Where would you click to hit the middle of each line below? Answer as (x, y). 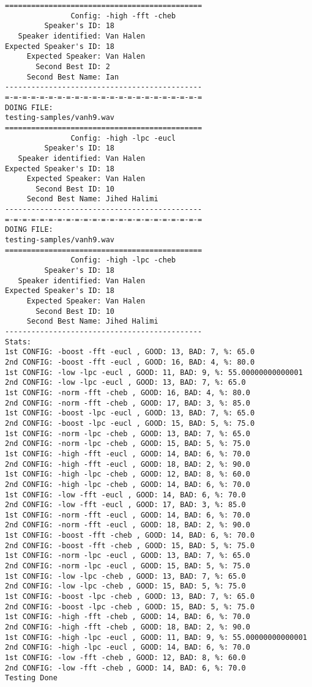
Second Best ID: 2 (73, 66)
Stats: (18, 342)
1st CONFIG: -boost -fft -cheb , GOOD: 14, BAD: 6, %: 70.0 (130, 536)
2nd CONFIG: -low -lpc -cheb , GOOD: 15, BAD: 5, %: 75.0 (125, 586)
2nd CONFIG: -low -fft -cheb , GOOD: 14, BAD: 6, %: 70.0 (125, 668)
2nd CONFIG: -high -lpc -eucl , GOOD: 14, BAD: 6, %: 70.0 (128, 648)
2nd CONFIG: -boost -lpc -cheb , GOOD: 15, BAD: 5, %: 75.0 (130, 607)
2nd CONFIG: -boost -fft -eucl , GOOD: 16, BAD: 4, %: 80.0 (130, 362)
